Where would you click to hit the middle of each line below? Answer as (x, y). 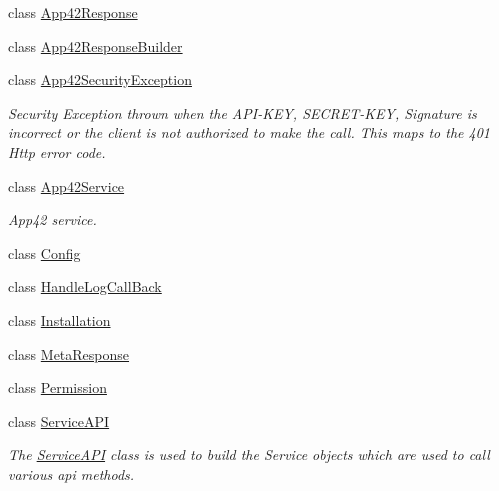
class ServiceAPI (59, 420)
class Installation (59, 319)
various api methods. (71, 473)
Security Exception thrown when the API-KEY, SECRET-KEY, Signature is (242, 112)
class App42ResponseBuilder (95, 45)
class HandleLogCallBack (85, 286)
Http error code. (57, 151)
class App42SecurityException (100, 79)
